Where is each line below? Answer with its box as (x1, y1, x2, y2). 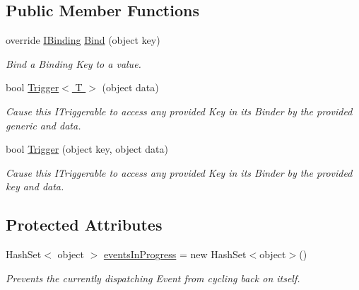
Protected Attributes (6, 214, 163, 236)
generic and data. (6, 117, 81, 132)
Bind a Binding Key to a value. (6, 56, 141, 71)
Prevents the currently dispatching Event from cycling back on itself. (6, 270, 300, 285)
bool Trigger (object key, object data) (6, 141, 168, 156)
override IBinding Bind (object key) (6, 33, 160, 47)
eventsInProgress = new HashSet (103, 247, 247, 262)
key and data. (6, 179, 64, 194)
